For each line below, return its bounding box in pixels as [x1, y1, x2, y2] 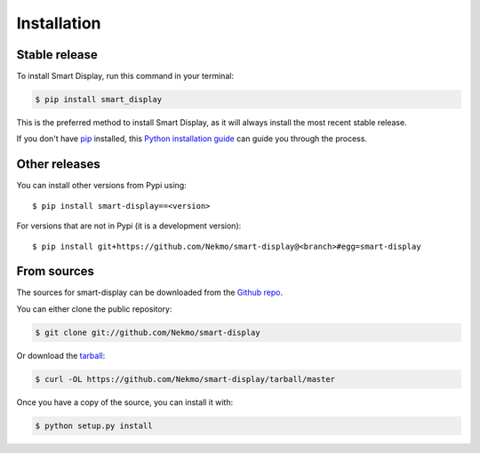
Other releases [16, 156, 101, 172]
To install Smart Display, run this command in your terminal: [16, 71, 235, 82]
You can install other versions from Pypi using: [16, 180, 187, 191]
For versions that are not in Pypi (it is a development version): [16, 220, 242, 231]
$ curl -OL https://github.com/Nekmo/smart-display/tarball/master [35, 374, 336, 384]
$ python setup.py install [35, 420, 153, 431]
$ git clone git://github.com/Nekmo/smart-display [35, 327, 261, 338]
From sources [16, 264, 95, 279]
